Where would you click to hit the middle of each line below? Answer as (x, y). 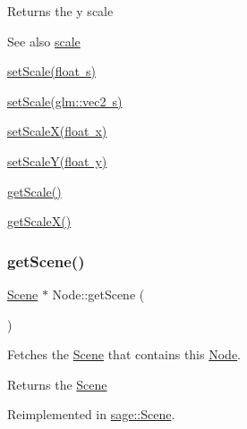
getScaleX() (39, 221)
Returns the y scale (60, 11)
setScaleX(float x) (57, 131)
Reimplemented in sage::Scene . (91, 414)
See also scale (44, 41)
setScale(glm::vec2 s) (65, 101)
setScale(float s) (51, 71)
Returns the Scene (57, 384)
